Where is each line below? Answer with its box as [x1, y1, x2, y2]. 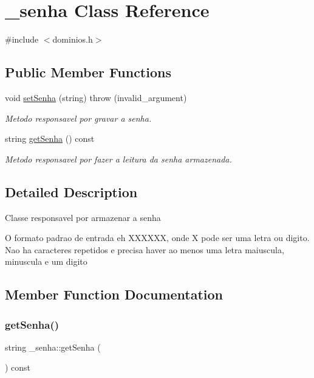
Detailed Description [5, 182, 138, 201]
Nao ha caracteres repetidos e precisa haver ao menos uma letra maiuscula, [5, 243, 284, 256]
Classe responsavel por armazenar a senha [5, 211, 161, 223]
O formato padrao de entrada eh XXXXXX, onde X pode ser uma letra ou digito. [5, 231, 310, 244]
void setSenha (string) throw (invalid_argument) [5, 91, 187, 103]
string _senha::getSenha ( [5, 340, 101, 353]
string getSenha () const [5, 132, 95, 145]
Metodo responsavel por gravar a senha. [5, 111, 152, 124]
